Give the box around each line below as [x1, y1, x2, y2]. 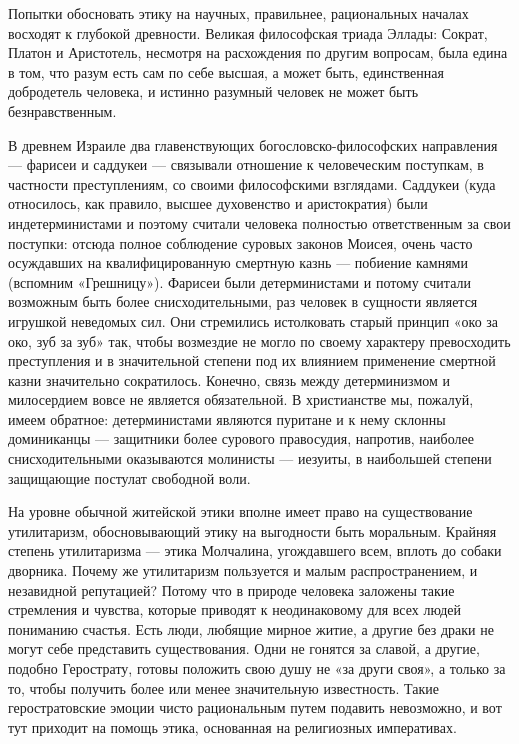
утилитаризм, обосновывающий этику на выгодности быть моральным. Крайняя [8, 520, 497, 541]
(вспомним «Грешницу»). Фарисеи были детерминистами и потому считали [8, 271, 471, 292]
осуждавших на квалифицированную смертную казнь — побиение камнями [8, 252, 468, 273]
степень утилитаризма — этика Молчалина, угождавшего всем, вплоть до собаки [8, 540, 502, 561]
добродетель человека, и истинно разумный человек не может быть [8, 81, 419, 102]
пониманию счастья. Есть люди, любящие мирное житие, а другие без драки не [8, 618, 494, 639]
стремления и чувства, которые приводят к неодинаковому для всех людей [8, 599, 461, 620]
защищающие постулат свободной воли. [8, 467, 251, 488]
